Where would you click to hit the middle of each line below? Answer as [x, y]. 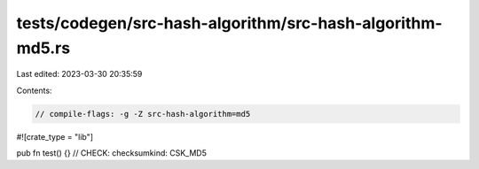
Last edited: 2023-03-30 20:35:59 [79, 74]
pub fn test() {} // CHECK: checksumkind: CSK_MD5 [112, 153]
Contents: [34, 90]
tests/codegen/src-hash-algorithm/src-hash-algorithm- [229, 23]
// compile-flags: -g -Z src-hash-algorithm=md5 [143, 114]
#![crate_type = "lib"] [55, 136]
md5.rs [43, 48]
